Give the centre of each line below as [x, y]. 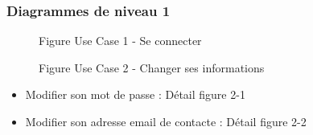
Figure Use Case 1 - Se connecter [120, 41]
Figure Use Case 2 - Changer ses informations [152, 67]
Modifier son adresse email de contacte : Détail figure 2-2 [166, 121]
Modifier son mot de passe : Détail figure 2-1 [135, 94]
